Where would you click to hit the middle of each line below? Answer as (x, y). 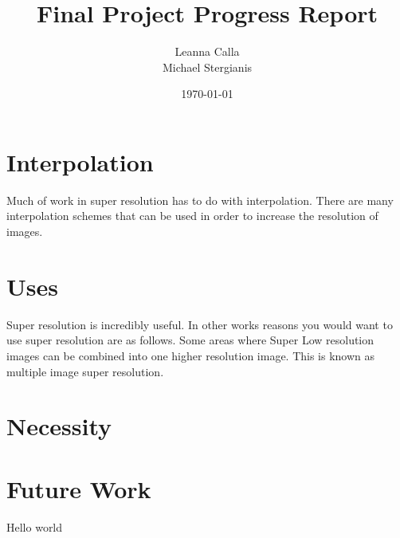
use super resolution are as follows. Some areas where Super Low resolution (190, 340)
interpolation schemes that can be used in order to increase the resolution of (192, 216)
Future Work (79, 488)
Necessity (59, 426)
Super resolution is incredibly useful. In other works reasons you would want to (200, 324)
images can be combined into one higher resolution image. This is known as (191, 355)
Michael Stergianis (207, 67)
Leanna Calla (207, 51)
